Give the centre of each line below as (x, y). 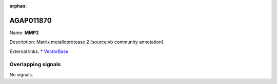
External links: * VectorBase (39, 51)
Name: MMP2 (24, 33)
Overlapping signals (35, 65)
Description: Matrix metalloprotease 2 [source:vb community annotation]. (87, 42)
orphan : (18, 6)
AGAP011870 (31, 20)
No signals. (21, 74)
